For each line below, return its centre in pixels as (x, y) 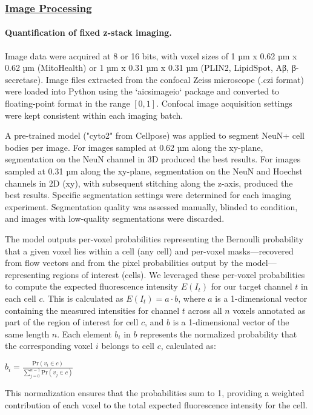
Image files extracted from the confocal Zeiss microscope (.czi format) (175, 79)
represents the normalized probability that (219, 334)
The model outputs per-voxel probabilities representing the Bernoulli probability (154, 238)
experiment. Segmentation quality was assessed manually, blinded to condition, (151, 206)
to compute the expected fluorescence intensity (91, 286)
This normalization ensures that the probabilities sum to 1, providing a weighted (155, 393)
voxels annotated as (269, 310)
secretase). (24, 79)
